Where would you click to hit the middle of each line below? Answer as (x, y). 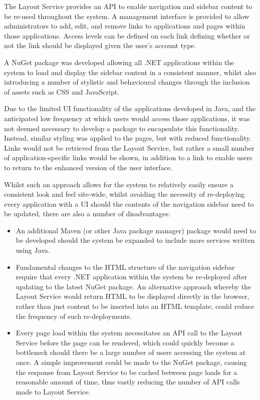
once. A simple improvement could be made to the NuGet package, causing (131, 362)
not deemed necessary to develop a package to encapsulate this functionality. (122, 128)
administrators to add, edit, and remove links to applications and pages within (125, 26)
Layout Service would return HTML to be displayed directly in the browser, (133, 296)
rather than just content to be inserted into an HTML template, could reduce (135, 306)
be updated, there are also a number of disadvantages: (87, 214)
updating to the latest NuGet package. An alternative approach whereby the (134, 286)
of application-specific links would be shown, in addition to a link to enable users (128, 157)
